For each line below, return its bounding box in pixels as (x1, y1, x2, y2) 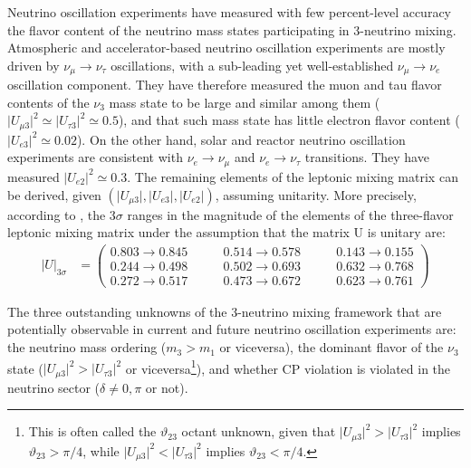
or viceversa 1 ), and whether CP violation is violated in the (125, 356, 451, 377)
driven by (7, 55, 60, 74)
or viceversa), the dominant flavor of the (219, 338, 444, 357)
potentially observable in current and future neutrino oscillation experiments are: (7, 320, 457, 339)
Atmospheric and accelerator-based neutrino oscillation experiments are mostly (7, 38, 446, 57)
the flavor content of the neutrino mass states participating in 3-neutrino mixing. (7, 20, 457, 39)
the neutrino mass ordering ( (7, 338, 167, 357)
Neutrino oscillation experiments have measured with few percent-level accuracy (7, 3, 451, 21)
